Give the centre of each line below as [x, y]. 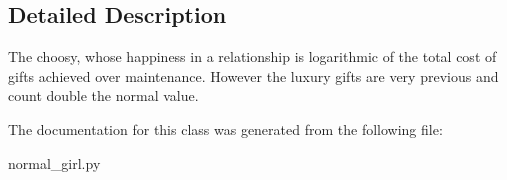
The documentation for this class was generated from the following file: [225, 128]
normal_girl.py [54, 162]
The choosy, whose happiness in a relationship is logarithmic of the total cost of [252, 56]
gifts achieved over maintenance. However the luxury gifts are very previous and [253, 75]
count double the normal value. [103, 95]
